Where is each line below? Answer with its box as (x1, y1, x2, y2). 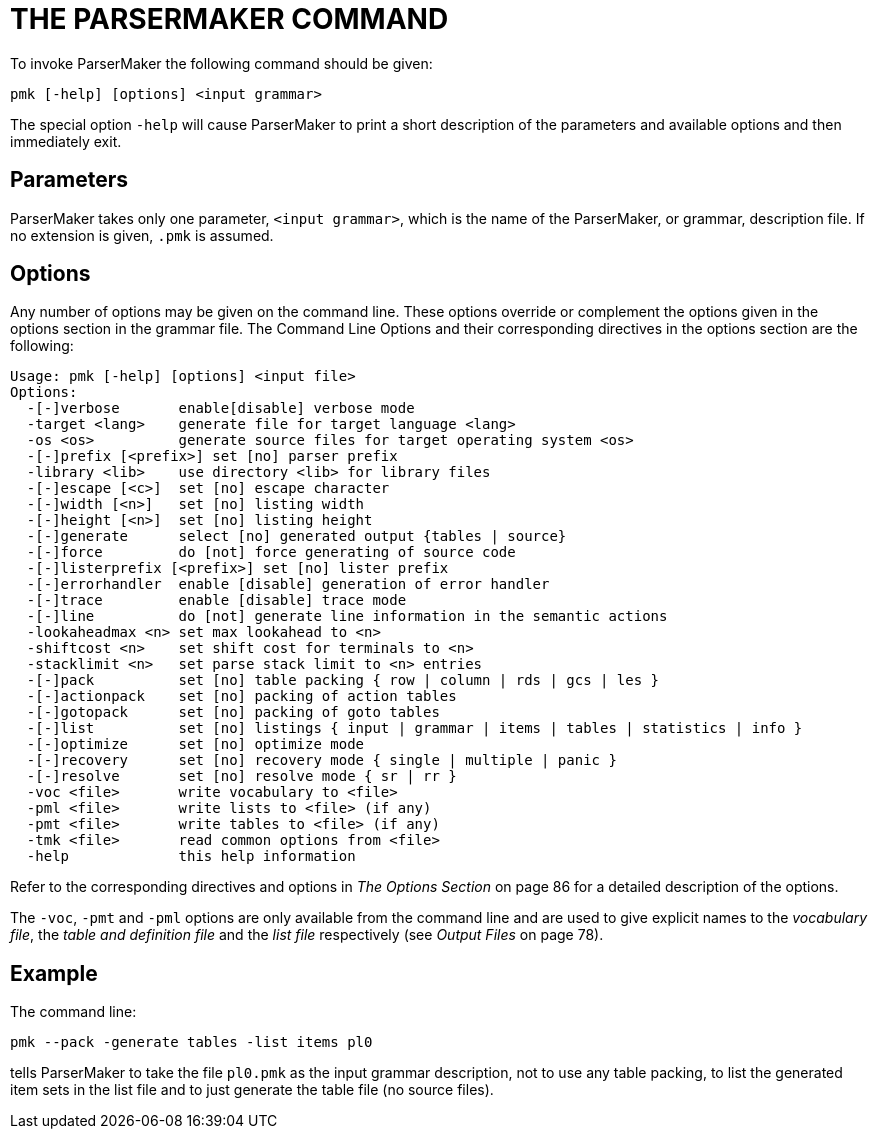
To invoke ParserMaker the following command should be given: (10, 54, 433, 72)
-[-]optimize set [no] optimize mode (26, 736, 365, 753)
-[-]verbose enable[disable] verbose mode (26, 400, 415, 417)
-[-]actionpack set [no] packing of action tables (26, 688, 457, 705)
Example (10, 960, 98, 986)
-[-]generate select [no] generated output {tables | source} (26, 528, 567, 545)
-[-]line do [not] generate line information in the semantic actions (26, 608, 668, 625)
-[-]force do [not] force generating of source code (26, 544, 516, 561)
